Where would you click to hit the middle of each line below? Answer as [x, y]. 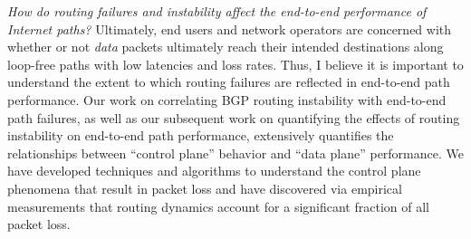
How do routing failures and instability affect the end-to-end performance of [217, 11]
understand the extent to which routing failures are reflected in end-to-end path [229, 82]
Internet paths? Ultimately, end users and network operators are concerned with [230, 29]
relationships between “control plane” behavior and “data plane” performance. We [235, 153]
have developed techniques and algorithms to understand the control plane [214, 171]
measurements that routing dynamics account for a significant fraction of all [218, 206]
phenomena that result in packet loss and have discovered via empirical [205, 188]
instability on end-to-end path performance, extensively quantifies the [201, 135]
